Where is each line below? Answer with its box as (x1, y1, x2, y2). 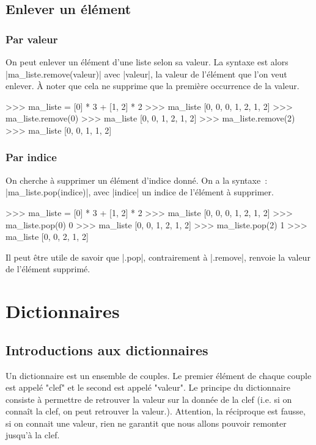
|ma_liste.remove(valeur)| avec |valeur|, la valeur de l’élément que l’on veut (6, 67, 287, 80)
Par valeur (6, 31, 58, 46)
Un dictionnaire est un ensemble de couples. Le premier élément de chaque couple (6, 369, 312, 382)
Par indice (6, 150, 57, 165)
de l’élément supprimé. (6, 262, 90, 275)
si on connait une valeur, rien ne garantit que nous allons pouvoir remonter (6, 416, 287, 429)
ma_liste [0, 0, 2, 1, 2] (6, 230, 89, 243)
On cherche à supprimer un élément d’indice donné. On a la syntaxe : (6, 173, 268, 186)
